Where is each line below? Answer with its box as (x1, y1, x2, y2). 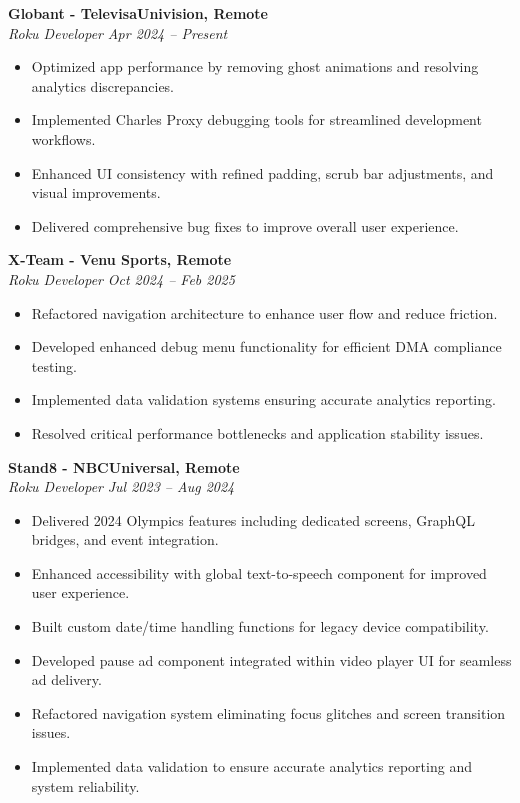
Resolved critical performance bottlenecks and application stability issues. (31, 422, 484, 443)
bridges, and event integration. (31, 529, 219, 550)
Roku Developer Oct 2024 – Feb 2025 (8, 268, 235, 289)
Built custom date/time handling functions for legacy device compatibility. (31, 616, 489, 637)
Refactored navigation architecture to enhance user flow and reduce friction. (31, 302, 498, 323)
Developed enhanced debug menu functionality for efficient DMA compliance (31, 336, 502, 357)
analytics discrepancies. (31, 75, 175, 96)
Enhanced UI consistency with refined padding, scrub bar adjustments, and (31, 162, 494, 183)
